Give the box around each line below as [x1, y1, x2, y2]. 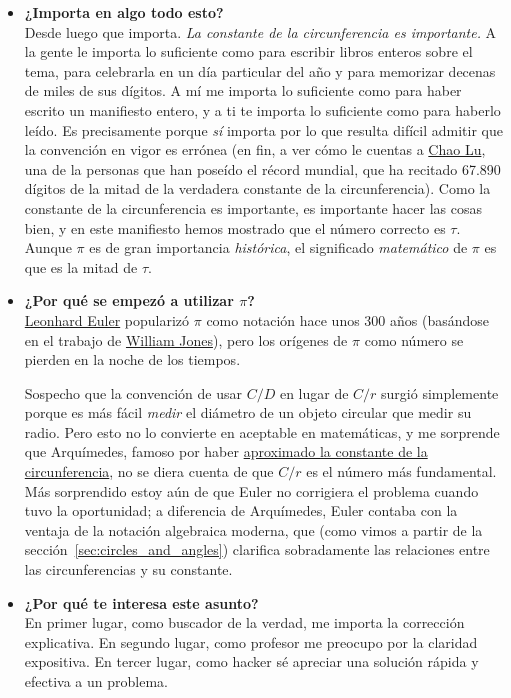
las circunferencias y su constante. [24, 559, 233, 580]
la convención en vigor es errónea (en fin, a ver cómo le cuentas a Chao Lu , [24, 139, 486, 160]
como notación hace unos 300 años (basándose [206, 309, 490, 330]
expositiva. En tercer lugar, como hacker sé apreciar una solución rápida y [24, 651, 479, 672]
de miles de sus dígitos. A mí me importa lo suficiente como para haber [24, 80, 462, 101]
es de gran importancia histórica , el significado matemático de [89, 237, 468, 258]
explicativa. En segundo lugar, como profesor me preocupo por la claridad [24, 631, 478, 652]
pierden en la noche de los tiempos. [24, 349, 241, 370]
